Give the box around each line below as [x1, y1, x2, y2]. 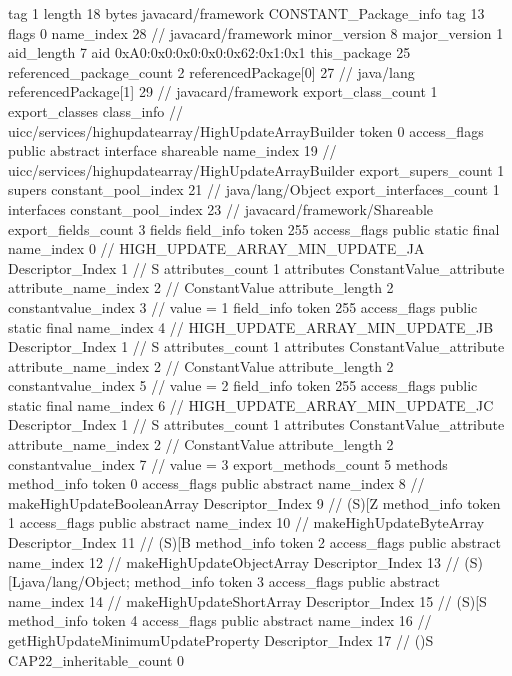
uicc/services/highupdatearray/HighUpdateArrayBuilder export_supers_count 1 [8, 159, 505, 180]
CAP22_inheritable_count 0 [8, 649, 185, 670]
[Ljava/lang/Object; [8, 571, 130, 592]
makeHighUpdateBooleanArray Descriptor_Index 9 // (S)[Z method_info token [8, 492, 501, 513]
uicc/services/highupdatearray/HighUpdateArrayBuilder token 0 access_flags [8, 120, 484, 141]
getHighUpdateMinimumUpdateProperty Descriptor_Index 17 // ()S [8, 630, 434, 650]
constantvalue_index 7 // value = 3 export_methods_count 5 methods [8, 453, 448, 474]
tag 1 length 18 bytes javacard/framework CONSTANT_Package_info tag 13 [8, 3, 485, 23]
